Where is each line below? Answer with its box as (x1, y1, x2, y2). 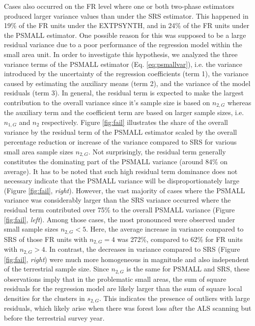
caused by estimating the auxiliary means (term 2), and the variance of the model (4, 78, 251, 88)
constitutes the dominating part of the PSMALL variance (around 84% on (4, 156, 228, 167)
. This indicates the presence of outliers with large (99, 293, 250, 303)
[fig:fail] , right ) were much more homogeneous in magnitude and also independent (4, 254, 249, 264)
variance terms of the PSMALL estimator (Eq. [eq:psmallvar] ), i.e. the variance (4, 59, 242, 69)
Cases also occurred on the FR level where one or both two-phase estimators (4, 1, 234, 11)
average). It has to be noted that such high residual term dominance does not (4, 166, 238, 176)
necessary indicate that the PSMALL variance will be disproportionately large (4, 176, 239, 186)
